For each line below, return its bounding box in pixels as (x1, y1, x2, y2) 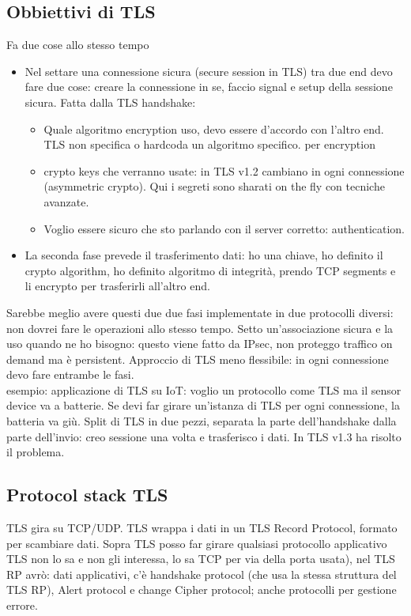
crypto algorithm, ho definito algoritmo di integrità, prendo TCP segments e (25, 262, 396, 278)
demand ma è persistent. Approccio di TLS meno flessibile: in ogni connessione (6, 350, 389, 367)
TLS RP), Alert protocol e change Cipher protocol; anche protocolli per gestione (6, 581, 397, 598)
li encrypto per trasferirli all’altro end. (25, 278, 210, 294)
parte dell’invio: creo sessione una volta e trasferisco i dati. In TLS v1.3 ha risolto (6, 428, 402, 444)
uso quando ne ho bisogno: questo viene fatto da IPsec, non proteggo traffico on (6, 335, 393, 352)
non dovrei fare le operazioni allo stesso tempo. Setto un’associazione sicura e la (6, 319, 394, 336)
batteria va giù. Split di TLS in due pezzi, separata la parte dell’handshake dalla (6, 413, 397, 429)
